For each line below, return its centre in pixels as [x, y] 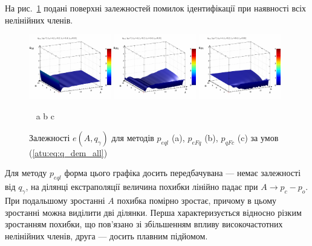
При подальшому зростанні [55, 200]
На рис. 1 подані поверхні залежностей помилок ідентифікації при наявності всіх [156, 8]
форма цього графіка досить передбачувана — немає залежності [183, 173]
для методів [133, 137]
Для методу [26, 173]
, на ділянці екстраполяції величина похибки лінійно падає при [142, 187]
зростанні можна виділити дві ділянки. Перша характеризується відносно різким [153, 212]
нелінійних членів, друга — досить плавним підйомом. [106, 235]
